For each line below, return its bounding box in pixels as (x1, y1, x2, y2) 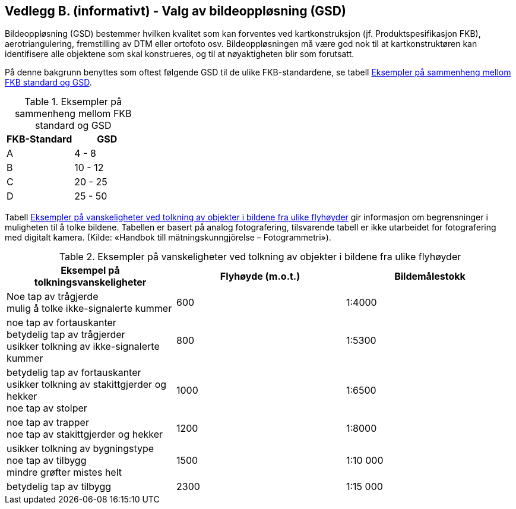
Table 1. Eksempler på (24, 96, 122, 108)
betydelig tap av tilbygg (7, 480, 112, 493)
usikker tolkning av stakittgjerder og (7, 378, 167, 391)
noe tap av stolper (7, 402, 87, 415)
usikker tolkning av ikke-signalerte (7, 340, 160, 353)
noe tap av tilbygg (7, 454, 87, 467)
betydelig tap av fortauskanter (7, 366, 141, 379)
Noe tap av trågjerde (7, 290, 99, 303)
